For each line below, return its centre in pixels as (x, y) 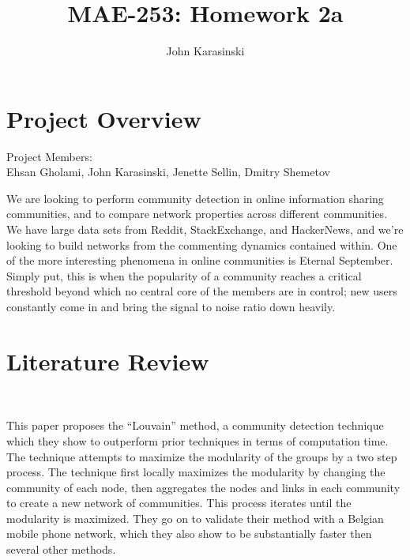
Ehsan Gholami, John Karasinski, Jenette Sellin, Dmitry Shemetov (168, 172)
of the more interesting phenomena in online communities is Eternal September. (200, 260)
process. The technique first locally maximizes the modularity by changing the (196, 472)
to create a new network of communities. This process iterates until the (179, 503)
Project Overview (104, 118)
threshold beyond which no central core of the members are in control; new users (202, 291)
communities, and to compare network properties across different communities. (197, 214)
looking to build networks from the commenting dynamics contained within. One (202, 244)
